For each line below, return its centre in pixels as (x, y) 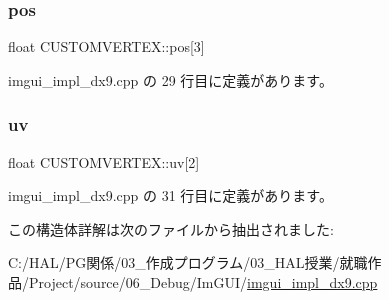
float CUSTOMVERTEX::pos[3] (106, 46)
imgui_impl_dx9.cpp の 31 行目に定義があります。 (170, 195)
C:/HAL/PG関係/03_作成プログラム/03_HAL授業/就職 (188, 262)
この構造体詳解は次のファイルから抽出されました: (171, 228)
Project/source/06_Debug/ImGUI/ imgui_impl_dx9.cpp (203, 282)
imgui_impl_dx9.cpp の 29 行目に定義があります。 (170, 79)
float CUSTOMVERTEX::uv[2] (104, 161)
